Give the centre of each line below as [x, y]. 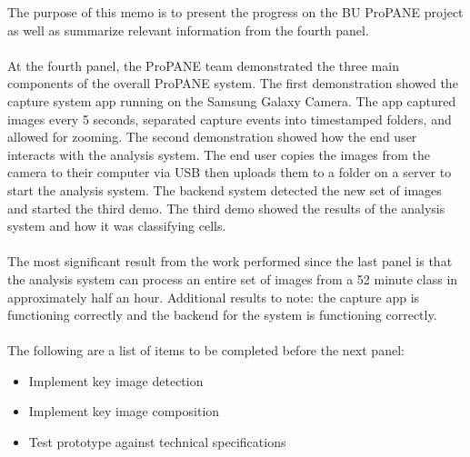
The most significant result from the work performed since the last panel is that [230, 261]
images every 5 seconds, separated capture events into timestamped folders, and [230, 119]
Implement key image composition [124, 411]
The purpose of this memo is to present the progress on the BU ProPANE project [235, 12]
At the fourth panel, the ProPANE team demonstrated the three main [203, 65]
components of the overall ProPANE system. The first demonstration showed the [233, 83]
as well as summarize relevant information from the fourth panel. [188, 30]
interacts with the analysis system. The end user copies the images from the [219, 154]
